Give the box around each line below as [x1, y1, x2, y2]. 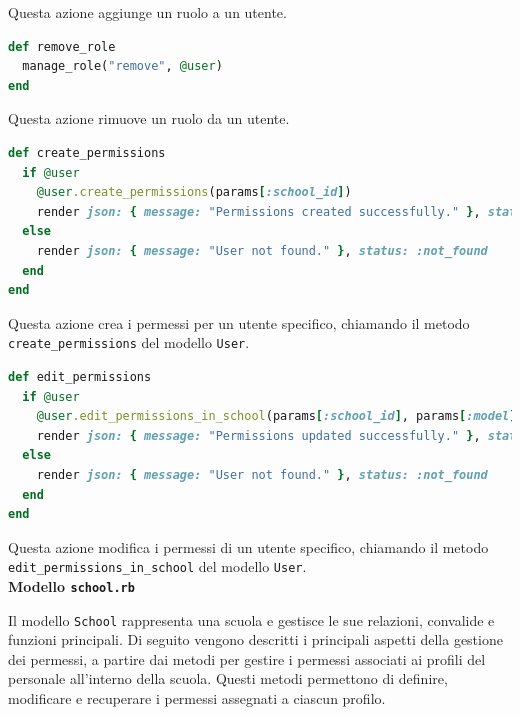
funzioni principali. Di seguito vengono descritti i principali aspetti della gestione [8, 629, 503, 650]
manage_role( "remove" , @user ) [22, 59, 223, 74]
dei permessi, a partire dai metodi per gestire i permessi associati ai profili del [8, 648, 486, 669]
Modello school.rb [8, 575, 135, 596]
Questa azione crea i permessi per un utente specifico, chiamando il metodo [8, 312, 470, 333]
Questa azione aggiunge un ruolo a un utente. [8, 2, 287, 22]
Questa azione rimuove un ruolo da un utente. [8, 108, 290, 129]
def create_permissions [8, 145, 166, 160]
